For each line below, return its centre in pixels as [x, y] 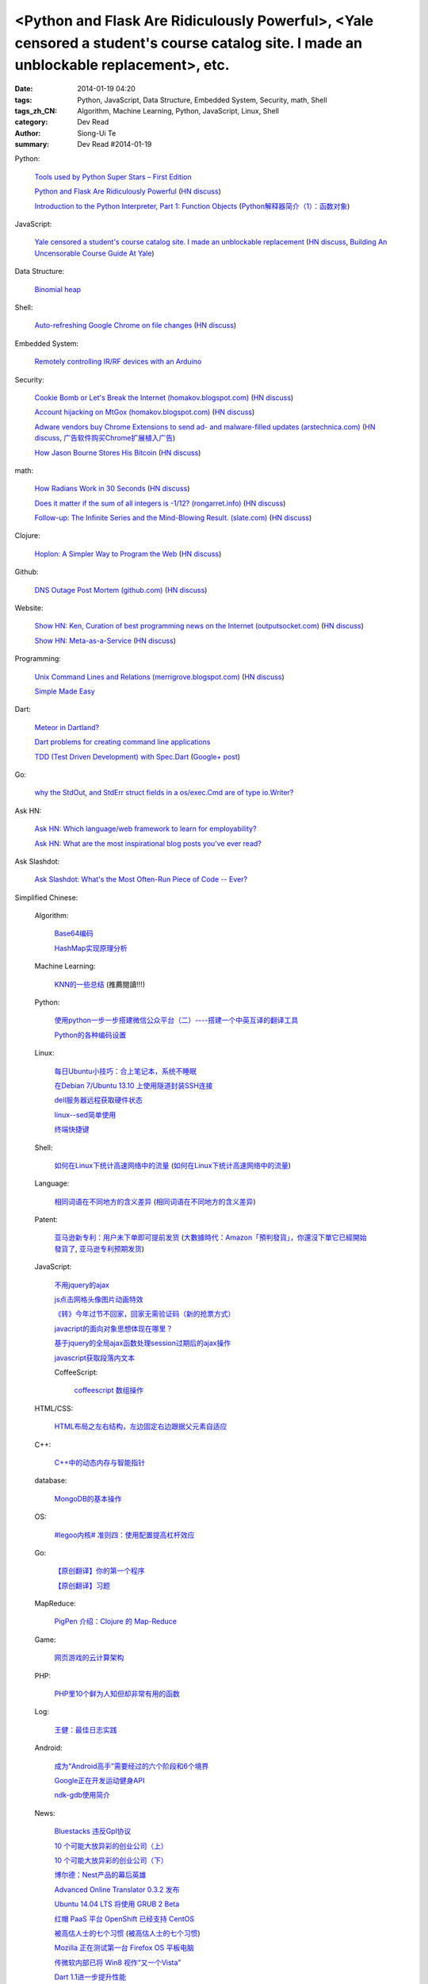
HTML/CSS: [54, 1408]
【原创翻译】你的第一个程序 [99, 1571]
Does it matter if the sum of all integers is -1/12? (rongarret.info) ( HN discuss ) [160, 503]
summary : [32, 144]
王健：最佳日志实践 [86, 1729]
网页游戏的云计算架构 [89, 1658]
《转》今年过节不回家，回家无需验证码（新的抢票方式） [145, 1314]
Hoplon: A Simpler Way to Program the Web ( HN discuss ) [128, 554]
